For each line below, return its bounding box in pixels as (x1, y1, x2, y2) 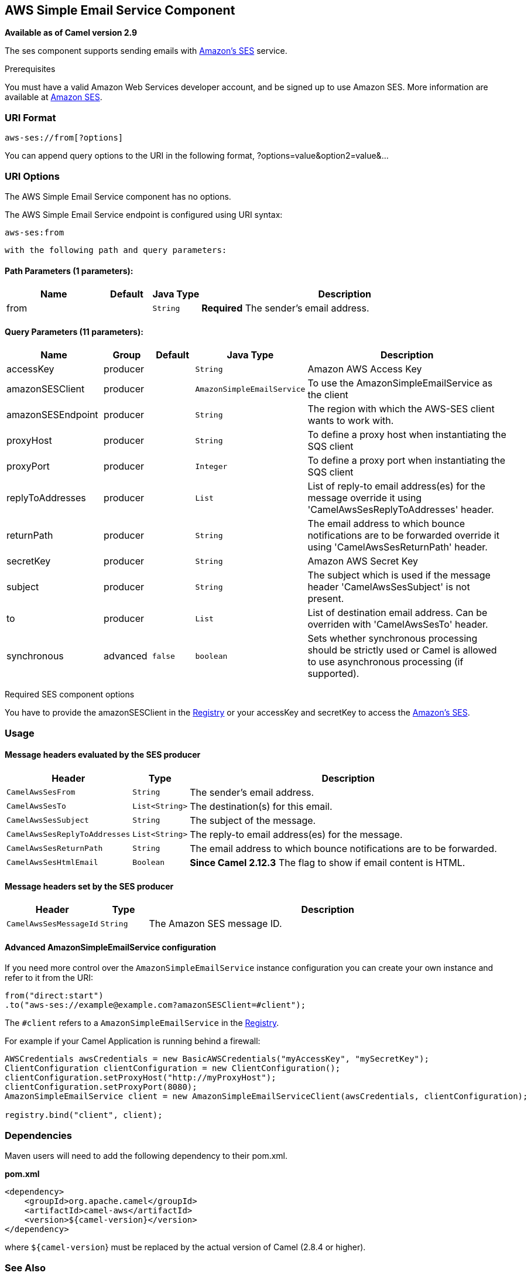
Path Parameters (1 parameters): (5, 265, 133, 276)
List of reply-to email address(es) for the (307, 480, 485, 492)
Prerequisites (5, 64, 56, 74)
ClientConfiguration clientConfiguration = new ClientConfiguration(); (5, 1063, 341, 1073)
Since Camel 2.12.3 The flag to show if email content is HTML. (190, 856, 465, 868)
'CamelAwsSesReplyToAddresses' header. (307, 504, 494, 516)
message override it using (307, 492, 422, 504)
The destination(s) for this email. (190, 800, 333, 812)
